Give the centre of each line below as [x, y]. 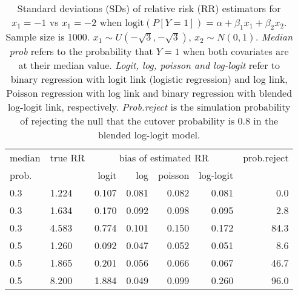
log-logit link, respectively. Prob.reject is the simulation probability [149, 107]
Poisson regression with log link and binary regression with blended [149, 93]
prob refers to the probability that [81, 51]
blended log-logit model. [149, 135]
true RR [68, 158]
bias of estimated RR [164, 158]
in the [266, 121]
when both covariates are [236, 51]
